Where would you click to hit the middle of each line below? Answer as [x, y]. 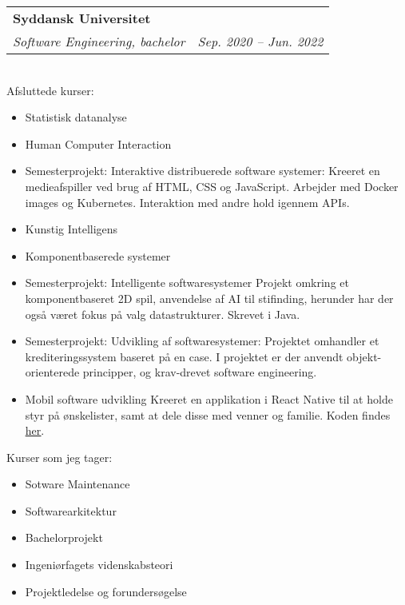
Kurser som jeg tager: [60, 457]
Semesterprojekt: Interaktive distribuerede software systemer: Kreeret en [202, 171]
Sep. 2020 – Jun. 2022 [260, 41]
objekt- [364, 356]
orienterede [52, 372]
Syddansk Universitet [82, 18]
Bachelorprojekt [64, 537]
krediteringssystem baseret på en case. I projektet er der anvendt [184, 356]
